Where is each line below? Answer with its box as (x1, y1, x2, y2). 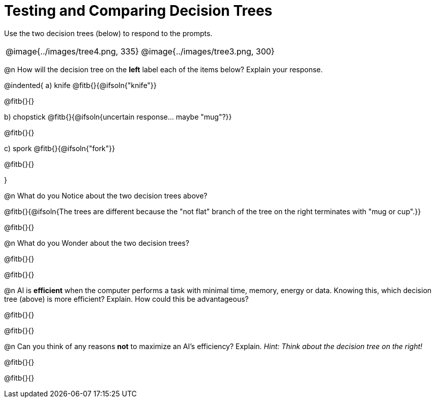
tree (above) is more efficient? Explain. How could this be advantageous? (4, 294, 249, 303)
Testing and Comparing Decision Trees (4, 2, 273, 19)
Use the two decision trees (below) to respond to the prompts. (4, 28, 213, 38)
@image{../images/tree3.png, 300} (141, 46, 275, 56)
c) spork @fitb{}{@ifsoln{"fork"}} (4, 143, 115, 153)
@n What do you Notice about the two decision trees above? (4, 191, 208, 200)
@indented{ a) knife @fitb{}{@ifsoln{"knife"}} (4, 80, 157, 90)
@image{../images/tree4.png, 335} (6, 46, 139, 56)
